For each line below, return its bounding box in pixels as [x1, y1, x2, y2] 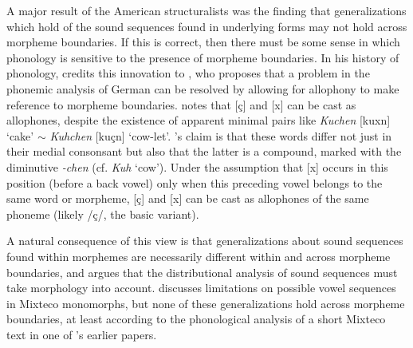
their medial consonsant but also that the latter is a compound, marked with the [6, 143, 402, 160]
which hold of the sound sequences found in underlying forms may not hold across [6, 18, 407, 34]
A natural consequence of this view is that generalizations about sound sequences [6, 232, 403, 249]
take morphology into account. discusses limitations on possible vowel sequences [6, 279, 396, 296]
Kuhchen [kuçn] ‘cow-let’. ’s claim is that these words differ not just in [49, 127, 392, 144]
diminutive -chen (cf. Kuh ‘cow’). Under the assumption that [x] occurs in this [6, 158, 388, 175]
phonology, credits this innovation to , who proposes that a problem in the [6, 65, 370, 81]
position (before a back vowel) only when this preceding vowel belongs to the [6, 174, 383, 191]
